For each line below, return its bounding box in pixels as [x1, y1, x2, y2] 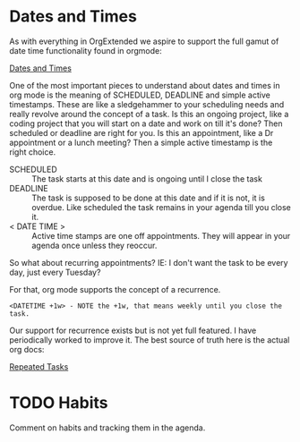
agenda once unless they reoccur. [31, 240, 158, 251]
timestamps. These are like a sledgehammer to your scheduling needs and [9, 98, 285, 109]
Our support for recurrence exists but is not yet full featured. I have [9, 325, 257, 336]
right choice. [9, 146, 56, 157]
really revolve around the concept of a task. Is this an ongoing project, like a [9, 108, 289, 119]
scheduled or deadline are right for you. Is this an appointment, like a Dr [9, 127, 274, 138]
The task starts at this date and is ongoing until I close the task [31, 173, 262, 184]
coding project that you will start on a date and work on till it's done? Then [9, 118, 283, 129]
